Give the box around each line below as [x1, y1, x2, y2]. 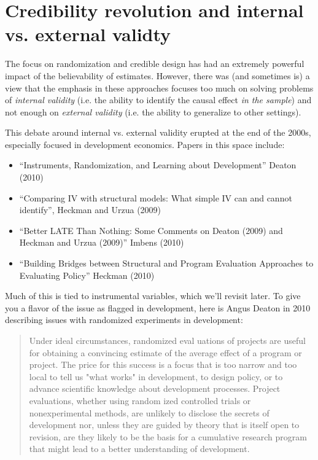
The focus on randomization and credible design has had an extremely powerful [5, 57, 304, 70]
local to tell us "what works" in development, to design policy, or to [29, 370, 283, 383]
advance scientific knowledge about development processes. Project [29, 382, 281, 395]
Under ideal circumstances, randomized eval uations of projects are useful [29, 334, 306, 346]
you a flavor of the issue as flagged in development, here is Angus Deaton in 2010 [5, 301, 311, 314]
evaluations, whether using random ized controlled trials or [29, 394, 251, 407]
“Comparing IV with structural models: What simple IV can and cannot [19, 191, 292, 204]
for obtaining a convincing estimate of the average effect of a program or [29, 346, 302, 359]
